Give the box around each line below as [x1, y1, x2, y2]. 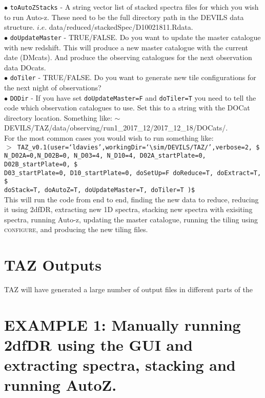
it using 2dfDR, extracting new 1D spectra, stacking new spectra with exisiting [4, 204, 253, 215]
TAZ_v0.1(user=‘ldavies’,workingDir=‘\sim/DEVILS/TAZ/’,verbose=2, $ [17, 143, 260, 151]
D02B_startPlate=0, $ [4, 160, 78, 168]
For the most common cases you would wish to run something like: [4, 132, 214, 143]
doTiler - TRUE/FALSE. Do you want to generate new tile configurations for [10, 72, 256, 83]
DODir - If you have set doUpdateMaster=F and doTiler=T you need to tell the [10, 92, 256, 103]
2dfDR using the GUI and [4, 334, 193, 355]
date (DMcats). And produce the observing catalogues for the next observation [4, 52, 252, 63]
